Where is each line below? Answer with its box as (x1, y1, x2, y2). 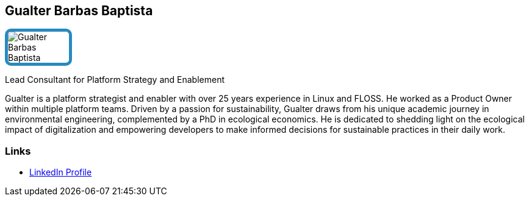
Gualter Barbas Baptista (5, 3, 153, 18)
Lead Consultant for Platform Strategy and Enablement (5, 74, 225, 85)
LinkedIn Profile (29, 167, 92, 178)
